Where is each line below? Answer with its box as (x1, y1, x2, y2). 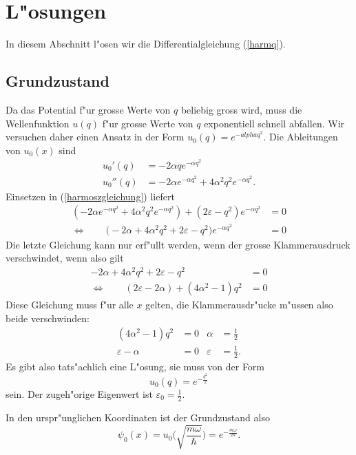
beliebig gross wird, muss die (180, 102, 302, 116)
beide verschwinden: (6, 310, 90, 325)
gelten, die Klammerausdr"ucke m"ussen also (145, 297, 333, 312)
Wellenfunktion (6, 116, 70, 130)
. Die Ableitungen (263, 129, 338, 144)
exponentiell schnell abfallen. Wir (204, 116, 345, 130)
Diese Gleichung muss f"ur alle (6, 297, 134, 312)
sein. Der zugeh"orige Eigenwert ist (6, 387, 153, 401)
